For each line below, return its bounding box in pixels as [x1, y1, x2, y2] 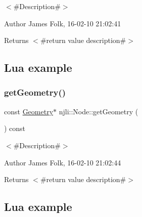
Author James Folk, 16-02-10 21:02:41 [4, 18, 121, 28]
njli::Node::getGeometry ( [59, 106, 138, 116]
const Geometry [4, 106, 54, 116]
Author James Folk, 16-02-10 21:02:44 [4, 157, 121, 167]
